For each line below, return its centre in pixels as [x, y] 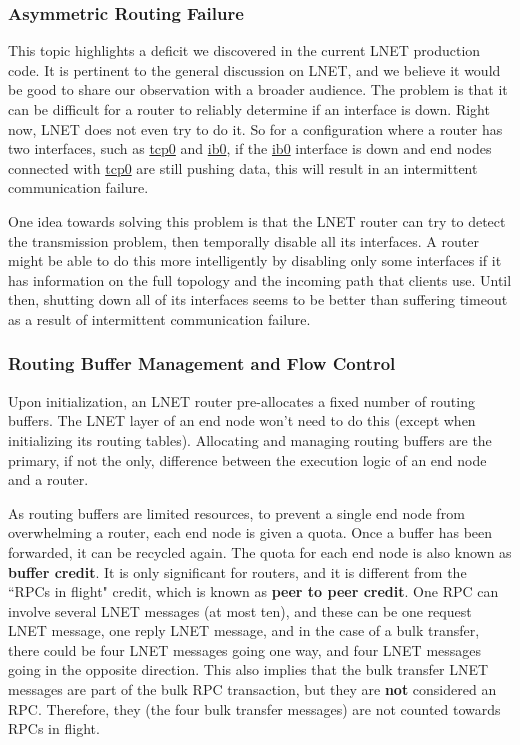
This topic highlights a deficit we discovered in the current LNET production [244, 50]
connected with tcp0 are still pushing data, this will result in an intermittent [243, 167]
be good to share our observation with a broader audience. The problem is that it [258, 89]
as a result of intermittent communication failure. [159, 318]
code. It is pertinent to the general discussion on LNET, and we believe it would [254, 69]
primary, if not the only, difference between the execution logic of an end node [247, 459]
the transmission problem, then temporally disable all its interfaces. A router [243, 240]
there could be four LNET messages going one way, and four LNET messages [245, 649]
